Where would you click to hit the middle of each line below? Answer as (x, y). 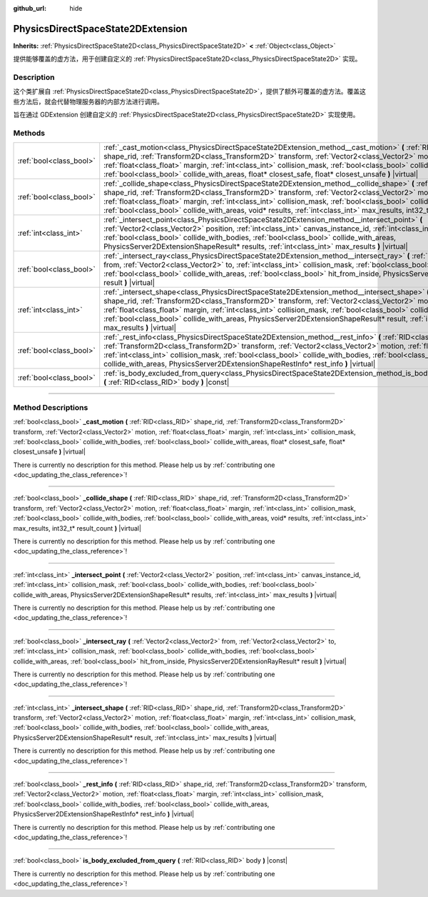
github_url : (30, 8)
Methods (29, 133)
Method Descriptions (51, 407)
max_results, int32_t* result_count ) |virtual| (77, 528)
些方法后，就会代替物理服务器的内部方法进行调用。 (88, 101)
